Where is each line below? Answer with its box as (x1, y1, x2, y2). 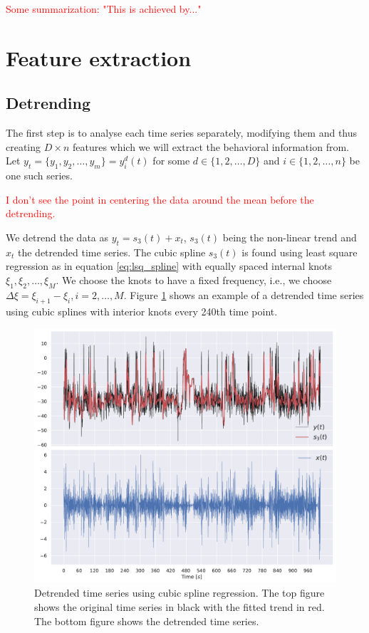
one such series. (6, 168, 73, 183)
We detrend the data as (6, 229, 109, 244)
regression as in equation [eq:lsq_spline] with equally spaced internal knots (6, 258, 333, 273)
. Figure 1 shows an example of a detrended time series (123, 287, 364, 302)
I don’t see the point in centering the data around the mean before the (6, 192, 314, 206)
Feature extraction (6, 43, 192, 72)
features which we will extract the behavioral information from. (72, 139, 349, 154)
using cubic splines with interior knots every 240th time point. (6, 303, 278, 318)
